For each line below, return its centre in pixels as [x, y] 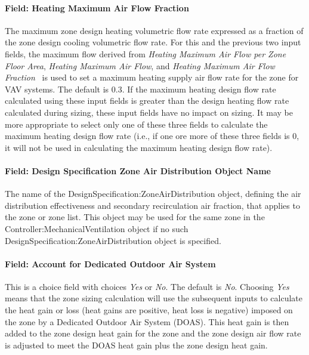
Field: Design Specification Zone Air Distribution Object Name [138, 170]
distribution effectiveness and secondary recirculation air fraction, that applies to [152, 205]
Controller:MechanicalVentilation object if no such [97, 228]
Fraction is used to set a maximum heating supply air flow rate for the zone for [152, 77]
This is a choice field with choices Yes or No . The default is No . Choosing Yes [147, 286]
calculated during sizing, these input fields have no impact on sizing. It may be [149, 112]
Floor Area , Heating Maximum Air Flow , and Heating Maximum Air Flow [140, 65]
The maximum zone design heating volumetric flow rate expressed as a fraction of [154, 30]
